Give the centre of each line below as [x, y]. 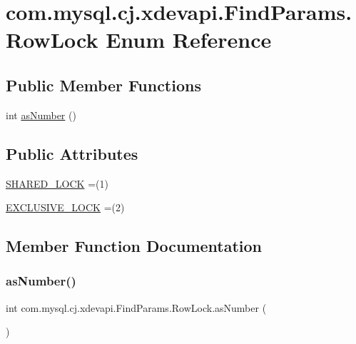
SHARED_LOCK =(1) [57, 183]
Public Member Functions [103, 85]
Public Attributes [72, 153]
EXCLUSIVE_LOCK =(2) [65, 207]
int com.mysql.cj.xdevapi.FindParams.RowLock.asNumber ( [136, 307]
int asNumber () [41, 115]
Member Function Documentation [134, 246]
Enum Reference [189, 40]
